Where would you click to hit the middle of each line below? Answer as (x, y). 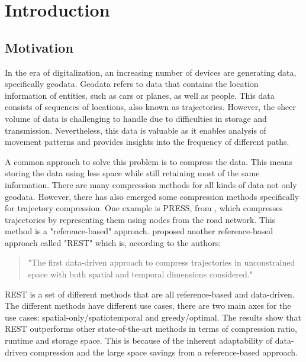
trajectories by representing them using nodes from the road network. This (140, 219)
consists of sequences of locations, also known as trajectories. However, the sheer (151, 107)
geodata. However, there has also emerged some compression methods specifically (152, 196)
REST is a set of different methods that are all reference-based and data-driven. (150, 294)
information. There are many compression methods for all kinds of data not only (151, 184)
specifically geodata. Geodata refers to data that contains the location (132, 84)
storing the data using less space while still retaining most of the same (132, 173)
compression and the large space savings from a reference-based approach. (164, 352)
